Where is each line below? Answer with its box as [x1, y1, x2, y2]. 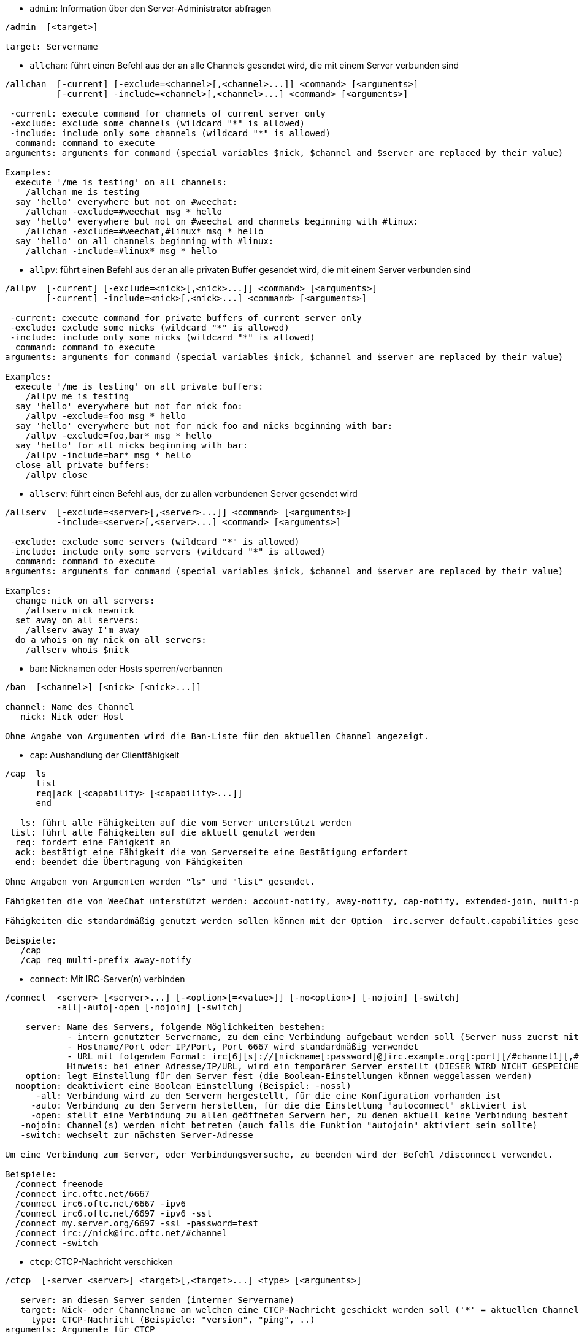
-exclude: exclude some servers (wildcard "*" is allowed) [10, 537, 300, 547]
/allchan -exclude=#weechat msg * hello [25, 207, 223, 217]
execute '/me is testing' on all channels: [15, 177, 228, 187]
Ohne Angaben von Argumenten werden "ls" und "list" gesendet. [5, 877, 315, 886]
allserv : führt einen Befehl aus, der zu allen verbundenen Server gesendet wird [29, 488, 358, 499]
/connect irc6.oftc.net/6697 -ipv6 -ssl [15, 1209, 212, 1218]
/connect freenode [15, 1179, 104, 1189]
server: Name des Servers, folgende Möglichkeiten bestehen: [25, 1022, 326, 1032]
